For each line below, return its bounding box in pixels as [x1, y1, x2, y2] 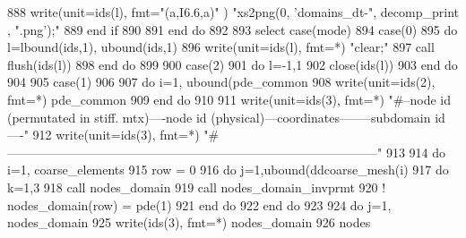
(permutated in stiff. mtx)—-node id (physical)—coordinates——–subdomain [7, 107, 431, 126]
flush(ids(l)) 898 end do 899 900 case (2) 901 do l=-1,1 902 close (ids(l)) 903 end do [7, 55, 458, 73]
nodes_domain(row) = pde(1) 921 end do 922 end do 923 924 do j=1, [7, 195, 392, 214]
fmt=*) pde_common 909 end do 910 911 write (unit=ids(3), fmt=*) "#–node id [7, 89, 452, 108]
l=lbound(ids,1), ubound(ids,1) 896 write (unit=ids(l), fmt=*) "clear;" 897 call [7, 38, 435, 56]
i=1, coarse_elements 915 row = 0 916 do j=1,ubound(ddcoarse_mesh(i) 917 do [7, 160, 449, 179]
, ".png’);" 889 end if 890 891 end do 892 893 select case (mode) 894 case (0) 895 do [7, 20, 458, 38]
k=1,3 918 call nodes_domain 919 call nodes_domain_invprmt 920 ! [7, 177, 386, 196]
